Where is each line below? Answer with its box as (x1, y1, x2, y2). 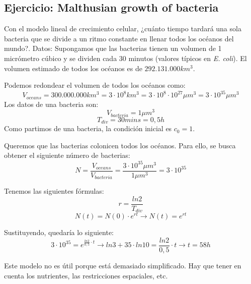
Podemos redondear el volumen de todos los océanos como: (4, 80, 186, 90)
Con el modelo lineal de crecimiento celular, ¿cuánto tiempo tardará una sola (4, 23, 241, 34)
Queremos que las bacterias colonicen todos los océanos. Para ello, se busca (4, 140, 236, 150)
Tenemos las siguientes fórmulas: (4, 186, 104, 196)
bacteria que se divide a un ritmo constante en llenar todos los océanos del (4, 33, 234, 43)
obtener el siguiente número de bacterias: (4, 150, 130, 160)
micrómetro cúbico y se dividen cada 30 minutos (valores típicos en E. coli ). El (4, 52, 247, 63)
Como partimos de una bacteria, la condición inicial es (4, 123, 172, 134)
